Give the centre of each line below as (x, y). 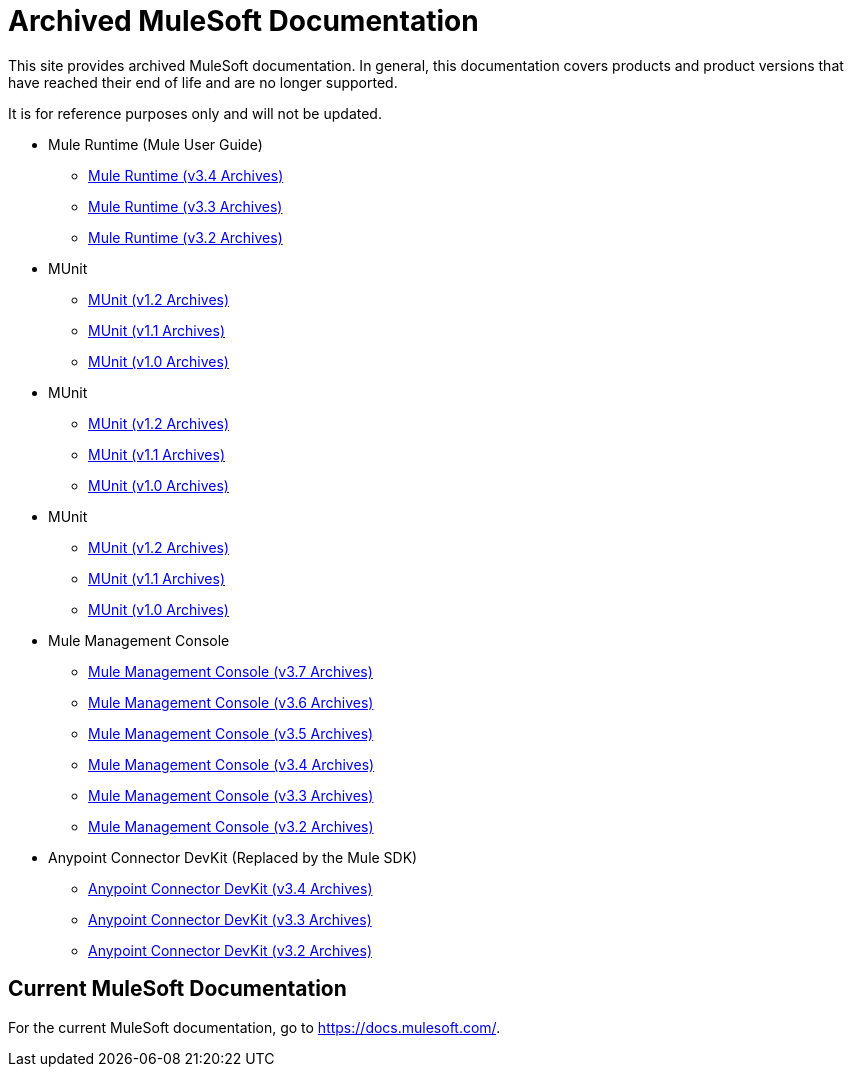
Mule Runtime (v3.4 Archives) (186, 175)
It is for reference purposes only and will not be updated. (195, 113)
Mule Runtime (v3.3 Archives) (185, 206)
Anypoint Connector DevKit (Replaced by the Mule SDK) (233, 857)
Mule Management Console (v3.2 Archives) (231, 826)
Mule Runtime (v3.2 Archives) (185, 237)
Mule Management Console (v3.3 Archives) (231, 795)
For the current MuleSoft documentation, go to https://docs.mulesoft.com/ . (254, 1027)
